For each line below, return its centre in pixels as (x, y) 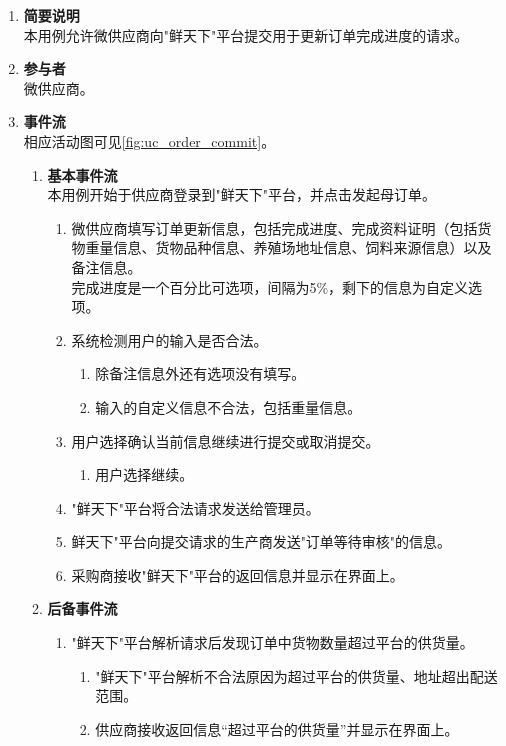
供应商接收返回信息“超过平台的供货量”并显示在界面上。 (277, 728)
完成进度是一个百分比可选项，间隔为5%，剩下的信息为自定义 (270, 286)
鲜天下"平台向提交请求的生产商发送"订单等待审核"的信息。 (261, 541)
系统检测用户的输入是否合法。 (169, 339)
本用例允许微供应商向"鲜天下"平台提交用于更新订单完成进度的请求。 (246, 34)
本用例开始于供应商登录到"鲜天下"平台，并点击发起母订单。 (242, 194)
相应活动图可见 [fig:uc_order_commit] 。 (149, 140)
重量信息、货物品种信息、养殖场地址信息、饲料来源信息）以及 (288, 247)
